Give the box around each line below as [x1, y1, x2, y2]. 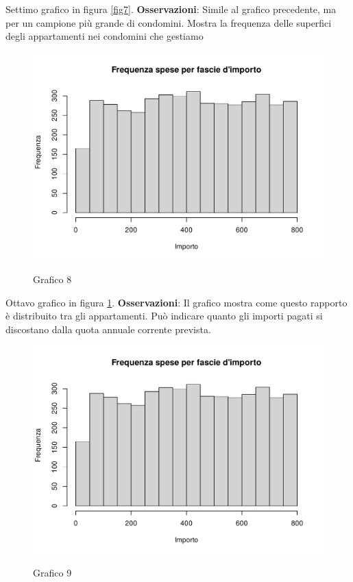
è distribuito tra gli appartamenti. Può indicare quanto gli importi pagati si [5, 308, 323, 323]
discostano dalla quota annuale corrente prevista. [5, 322, 211, 336]
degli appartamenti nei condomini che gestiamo [5, 29, 204, 43]
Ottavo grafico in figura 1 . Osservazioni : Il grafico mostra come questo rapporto [5, 295, 348, 309]
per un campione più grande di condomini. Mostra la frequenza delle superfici [5, 15, 332, 29]
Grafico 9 [33, 565, 72, 579]
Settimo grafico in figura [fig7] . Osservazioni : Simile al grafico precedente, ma [5, 2, 337, 16]
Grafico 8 [33, 272, 72, 287]
